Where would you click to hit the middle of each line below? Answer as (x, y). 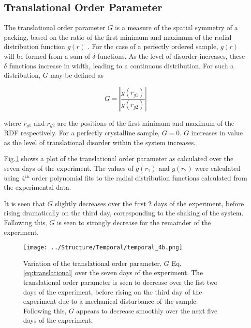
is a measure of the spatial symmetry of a (176, 27)
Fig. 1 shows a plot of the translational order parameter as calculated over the (119, 158)
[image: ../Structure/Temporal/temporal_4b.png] (103, 248)
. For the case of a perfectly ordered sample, (153, 46)
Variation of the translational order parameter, (93, 263)
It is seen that (25, 203)
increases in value (217, 133)
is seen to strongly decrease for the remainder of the (134, 222)
